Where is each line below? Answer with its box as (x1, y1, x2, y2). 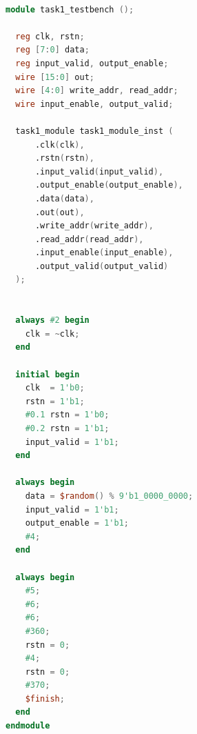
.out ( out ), (34, 207, 85, 217)
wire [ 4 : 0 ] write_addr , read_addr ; (15, 86, 178, 96)
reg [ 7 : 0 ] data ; (15, 45, 90, 55)
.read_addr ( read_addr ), (34, 234, 144, 244)
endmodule (6, 721, 50, 731)
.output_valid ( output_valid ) (34, 261, 169, 271)
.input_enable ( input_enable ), (34, 248, 174, 258)
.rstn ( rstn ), (34, 153, 94, 163)
